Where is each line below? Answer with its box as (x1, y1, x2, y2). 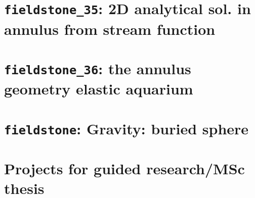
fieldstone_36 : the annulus (4, 58, 191, 78)
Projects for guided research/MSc (4, 158, 245, 179)
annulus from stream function (4, 18, 216, 39)
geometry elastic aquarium (4, 78, 193, 99)
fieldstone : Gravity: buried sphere (4, 118, 249, 138)
